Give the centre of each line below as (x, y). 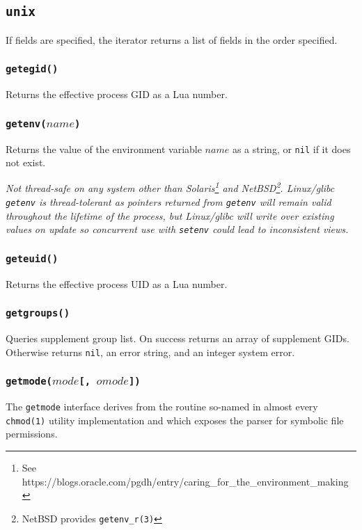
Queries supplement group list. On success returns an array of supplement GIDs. (178, 338)
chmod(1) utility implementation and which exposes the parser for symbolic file (175, 420)
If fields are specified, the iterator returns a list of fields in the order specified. (172, 39)
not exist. (26, 162)
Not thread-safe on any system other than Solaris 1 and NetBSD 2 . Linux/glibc (170, 187)
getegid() (32, 69)
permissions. (32, 434)
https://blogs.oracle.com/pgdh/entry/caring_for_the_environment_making (185, 481)
